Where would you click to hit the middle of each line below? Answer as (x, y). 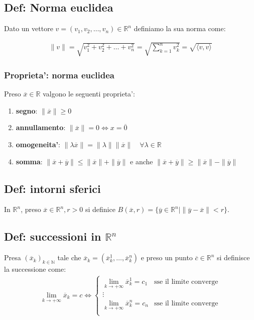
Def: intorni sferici (52, 188)
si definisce (233, 257)
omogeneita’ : (38, 144)
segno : (27, 110)
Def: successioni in (53, 236)
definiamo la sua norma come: (180, 28)
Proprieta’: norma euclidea (59, 75)
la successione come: (35, 269)
